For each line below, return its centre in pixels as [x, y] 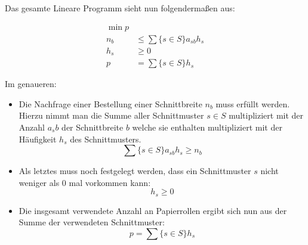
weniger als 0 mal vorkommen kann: [85, 182]
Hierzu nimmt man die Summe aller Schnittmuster [111, 115]
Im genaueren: [31, 84]
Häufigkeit [38, 139]
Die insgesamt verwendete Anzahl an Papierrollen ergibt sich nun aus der [153, 210]
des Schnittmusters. [106, 139]
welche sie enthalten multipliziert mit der [207, 127]
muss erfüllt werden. [253, 103]
